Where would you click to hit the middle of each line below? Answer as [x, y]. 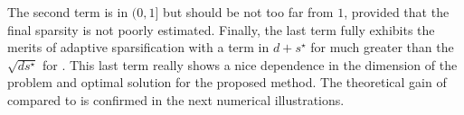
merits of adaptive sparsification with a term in [138, 47]
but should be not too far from [248, 12]
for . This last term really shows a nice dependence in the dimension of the [250, 64]
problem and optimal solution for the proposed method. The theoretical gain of [227, 82]
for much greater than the [382, 47]
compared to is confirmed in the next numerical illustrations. [176, 99]
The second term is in [68, 12]
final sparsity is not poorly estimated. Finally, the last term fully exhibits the [221, 29]
